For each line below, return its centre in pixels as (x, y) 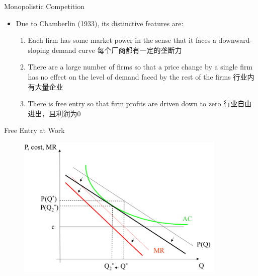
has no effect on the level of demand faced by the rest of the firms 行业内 (141, 76)
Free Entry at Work (34, 130)
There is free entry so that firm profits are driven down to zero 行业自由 (140, 104)
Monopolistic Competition (44, 6)
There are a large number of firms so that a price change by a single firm (140, 67)
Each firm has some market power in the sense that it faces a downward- (140, 40)
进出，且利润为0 (54, 113)
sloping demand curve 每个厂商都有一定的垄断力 (105, 50)
